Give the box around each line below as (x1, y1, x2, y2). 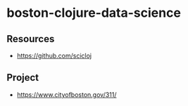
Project (6, 72, 39, 84)
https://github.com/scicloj (16, 51, 92, 60)
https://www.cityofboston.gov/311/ (16, 90, 117, 99)
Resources (6, 33, 55, 45)
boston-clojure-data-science (6, 5, 181, 21)
